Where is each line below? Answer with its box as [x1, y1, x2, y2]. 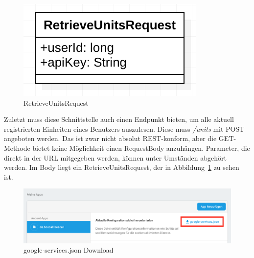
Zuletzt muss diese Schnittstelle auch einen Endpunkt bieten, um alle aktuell [4, 114, 234, 124]
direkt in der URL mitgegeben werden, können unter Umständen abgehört [4, 152, 227, 163]
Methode [4, 142, 30, 153]
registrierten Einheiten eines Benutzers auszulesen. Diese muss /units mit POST [4, 123, 245, 134]
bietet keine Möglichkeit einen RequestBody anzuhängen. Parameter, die [32, 142, 250, 153]
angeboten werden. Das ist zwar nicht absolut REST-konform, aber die [4, 133, 217, 143]
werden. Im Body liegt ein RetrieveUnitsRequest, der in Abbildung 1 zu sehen [4, 162, 239, 172]
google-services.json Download [23, 245, 114, 255]
